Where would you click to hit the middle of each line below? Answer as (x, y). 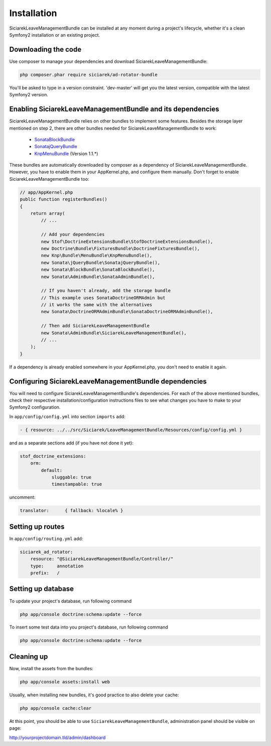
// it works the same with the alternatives (97, 305)
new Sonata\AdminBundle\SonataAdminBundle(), (98, 277)
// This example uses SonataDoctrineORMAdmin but (103, 298)
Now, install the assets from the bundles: (51, 668)
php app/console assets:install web (65, 682)
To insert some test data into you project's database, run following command (89, 627)
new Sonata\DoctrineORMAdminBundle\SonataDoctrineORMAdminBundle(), (127, 312)
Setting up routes (37, 526)
